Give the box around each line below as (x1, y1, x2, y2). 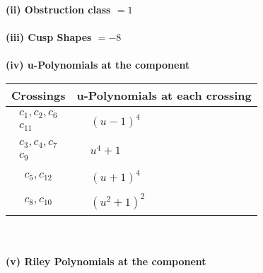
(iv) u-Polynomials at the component (6, 57, 190, 72)
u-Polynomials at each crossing (76, 86, 252, 103)
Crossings (11, 86, 66, 103)
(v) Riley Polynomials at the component (6, 254, 206, 269)
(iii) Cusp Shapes (6, 30, 92, 45)
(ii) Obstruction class (6, 2, 111, 16)
